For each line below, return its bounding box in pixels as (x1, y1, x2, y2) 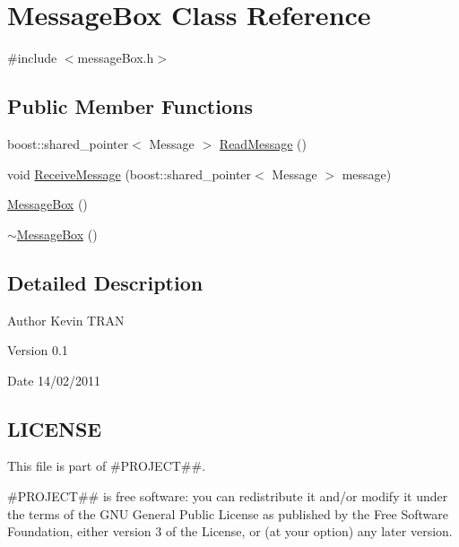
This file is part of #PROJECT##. (7, 456, 206, 475)
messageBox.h (77, 48, 154, 67)
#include (7, 48, 57, 67)
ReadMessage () (219, 134, 307, 152)
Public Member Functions (7, 92, 253, 120)
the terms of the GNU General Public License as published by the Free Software (7, 504, 449, 523)
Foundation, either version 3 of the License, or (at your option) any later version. (7, 522, 453, 541)
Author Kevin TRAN (7, 310, 125, 329)
